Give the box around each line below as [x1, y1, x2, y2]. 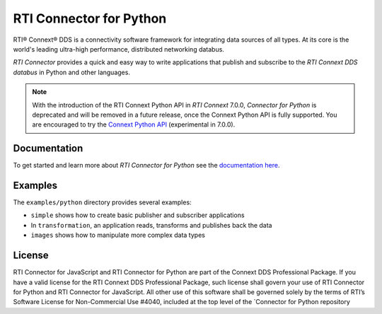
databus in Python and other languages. [13, 68, 131, 76]
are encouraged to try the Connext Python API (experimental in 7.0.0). [32, 120, 236, 129]
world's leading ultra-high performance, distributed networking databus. [13, 45, 224, 53]
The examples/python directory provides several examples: [13, 198, 192, 207]
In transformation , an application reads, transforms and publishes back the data [30, 221, 272, 229]
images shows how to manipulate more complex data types [30, 231, 205, 240]
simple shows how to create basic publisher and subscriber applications [30, 211, 245, 219]
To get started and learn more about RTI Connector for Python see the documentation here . [13, 161, 280, 170]
